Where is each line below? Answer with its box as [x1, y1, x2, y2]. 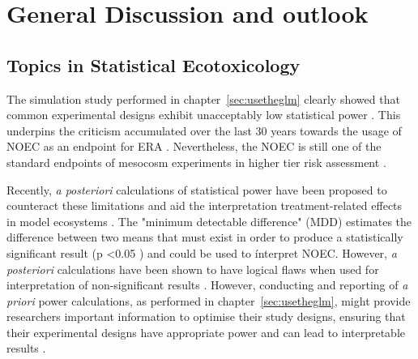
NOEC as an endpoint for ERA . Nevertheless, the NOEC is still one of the [6, 138, 382, 155]
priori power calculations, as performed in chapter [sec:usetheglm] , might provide [6, 292, 411, 309]
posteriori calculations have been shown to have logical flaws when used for [6, 260, 379, 277]
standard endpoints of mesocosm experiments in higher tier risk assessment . [6, 153, 386, 170]
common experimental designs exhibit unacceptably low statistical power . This [6, 106, 401, 123]
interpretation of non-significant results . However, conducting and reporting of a [6, 276, 408, 293]
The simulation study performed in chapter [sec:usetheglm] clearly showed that [6, 90, 400, 107]
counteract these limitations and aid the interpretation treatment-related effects [6, 197, 403, 214]
